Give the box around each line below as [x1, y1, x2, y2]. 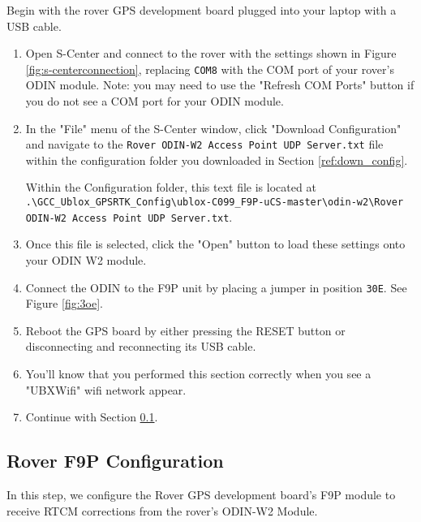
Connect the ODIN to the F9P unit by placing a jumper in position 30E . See [25, 278, 407, 296]
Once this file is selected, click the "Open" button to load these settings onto [25, 235, 406, 252]
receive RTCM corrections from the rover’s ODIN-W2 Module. [6, 502, 318, 519]
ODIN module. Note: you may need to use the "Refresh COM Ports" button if [25, 76, 415, 93]
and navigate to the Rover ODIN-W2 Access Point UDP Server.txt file [25, 136, 384, 153]
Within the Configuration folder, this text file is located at [25, 179, 316, 196]
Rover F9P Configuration [6, 448, 224, 473]
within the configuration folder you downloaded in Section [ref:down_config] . [25, 151, 408, 168]
